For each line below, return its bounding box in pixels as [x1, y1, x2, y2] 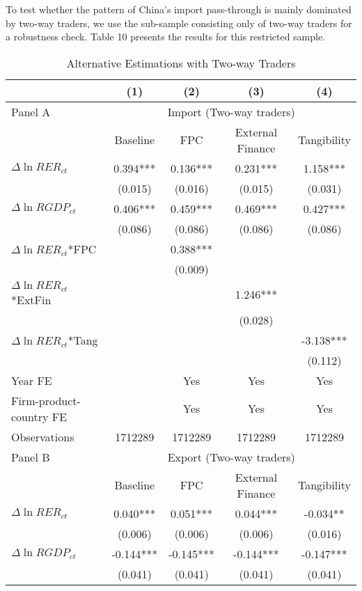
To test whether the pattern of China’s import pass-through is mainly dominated [6, 2, 352, 16]
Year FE [11, 372, 52, 388]
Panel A [11, 103, 51, 120]
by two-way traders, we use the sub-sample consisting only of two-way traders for [6, 15, 352, 30]
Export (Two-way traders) [167, 448, 295, 465]
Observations [11, 428, 74, 445]
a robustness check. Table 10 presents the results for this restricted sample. [6, 29, 326, 44]
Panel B [11, 448, 50, 465]
